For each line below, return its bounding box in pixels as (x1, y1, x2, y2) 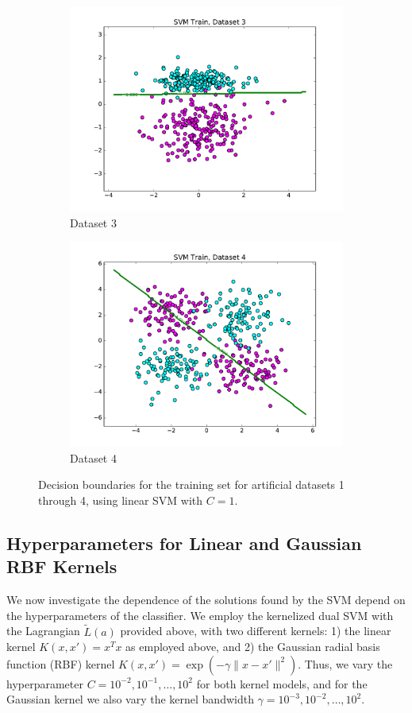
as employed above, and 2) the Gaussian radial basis (125, 638, 380, 655)
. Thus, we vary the (298, 655, 393, 672)
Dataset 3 (70, 214, 117, 231)
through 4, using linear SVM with (38, 491, 203, 508)
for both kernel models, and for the (196, 675, 368, 692)
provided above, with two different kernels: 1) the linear (120, 622, 391, 639)
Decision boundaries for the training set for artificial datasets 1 (38, 476, 345, 493)
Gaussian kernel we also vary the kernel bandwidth (6, 691, 254, 707)
